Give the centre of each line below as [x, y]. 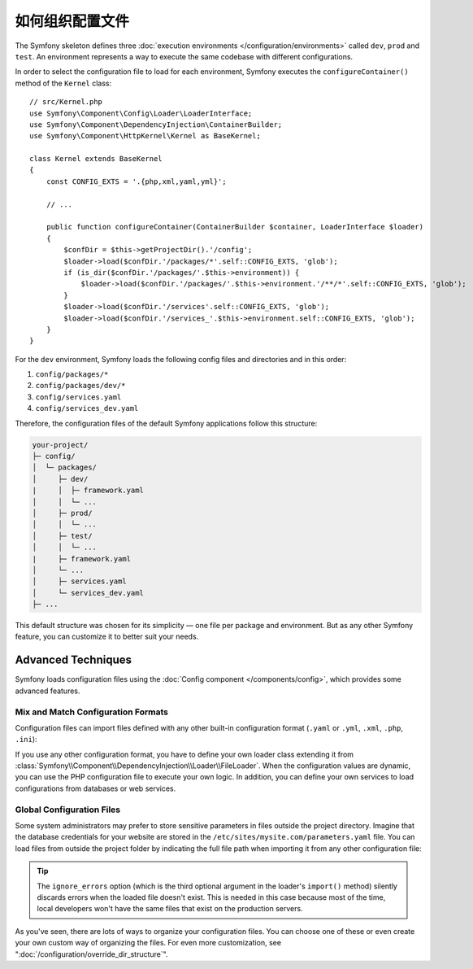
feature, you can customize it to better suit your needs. [107, 637]
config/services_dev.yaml [87, 408]
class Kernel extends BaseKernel [96, 159]
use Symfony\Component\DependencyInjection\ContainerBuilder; [156, 124]
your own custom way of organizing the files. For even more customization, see [148, 943]
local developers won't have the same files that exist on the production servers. [170, 909]
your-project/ [60, 445]
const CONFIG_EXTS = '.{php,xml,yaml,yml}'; [136, 181]
